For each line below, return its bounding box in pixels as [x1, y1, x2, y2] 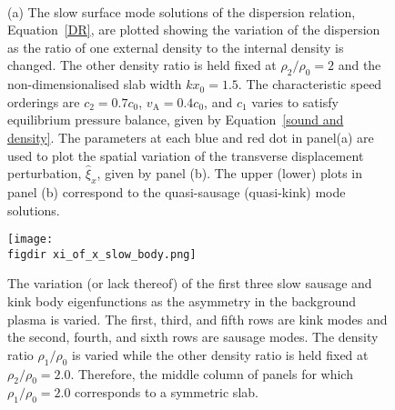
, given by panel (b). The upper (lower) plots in [96, 164, 363, 183]
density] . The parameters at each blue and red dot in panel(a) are [7, 127, 374, 146]
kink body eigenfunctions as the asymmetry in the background [7, 292, 357, 311]
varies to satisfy [251, 92, 339, 111]
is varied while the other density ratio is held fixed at [72, 345, 369, 364]
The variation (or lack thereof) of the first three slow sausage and [7, 274, 372, 293]
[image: [7, 233, 54, 246]
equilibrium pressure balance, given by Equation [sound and [7, 110, 344, 129]
